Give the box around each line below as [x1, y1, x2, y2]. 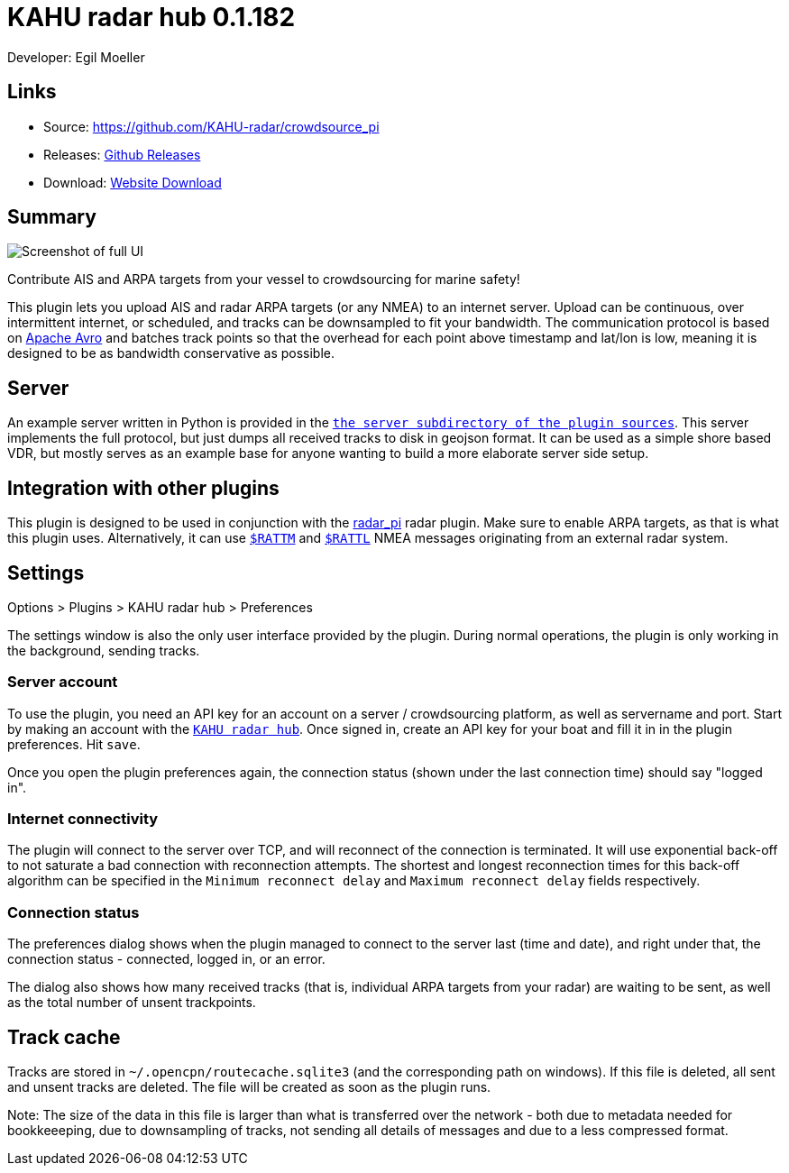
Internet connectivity [7, 810, 159, 829]
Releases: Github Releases [43, 146, 201, 162]
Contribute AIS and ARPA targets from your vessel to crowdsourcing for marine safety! [7, 271, 520, 288]
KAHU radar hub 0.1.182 [7, 2, 296, 32]
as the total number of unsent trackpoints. [7, 994, 256, 1011]
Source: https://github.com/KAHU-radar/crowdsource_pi [43, 118, 380, 134]
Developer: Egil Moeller [7, 49, 145, 65]
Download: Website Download [43, 174, 222, 190]
